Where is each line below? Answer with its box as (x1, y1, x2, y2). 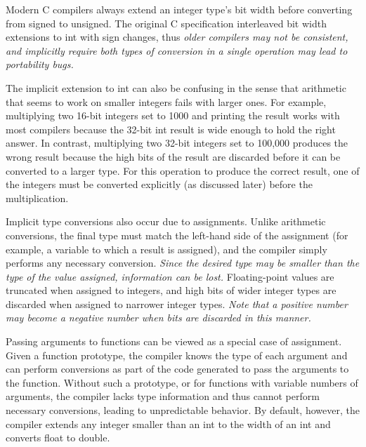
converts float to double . (6, 430, 110, 445)
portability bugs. (6, 57, 74, 72)
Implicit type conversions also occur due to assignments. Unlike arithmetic (6, 214, 326, 229)
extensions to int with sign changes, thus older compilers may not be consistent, (6, 29, 348, 44)
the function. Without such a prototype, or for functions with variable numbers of (6, 375, 358, 389)
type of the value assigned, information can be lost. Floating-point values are (6, 269, 334, 283)
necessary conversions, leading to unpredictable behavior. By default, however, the (6, 403, 360, 418)
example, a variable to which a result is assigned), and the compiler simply (6, 241, 327, 256)
